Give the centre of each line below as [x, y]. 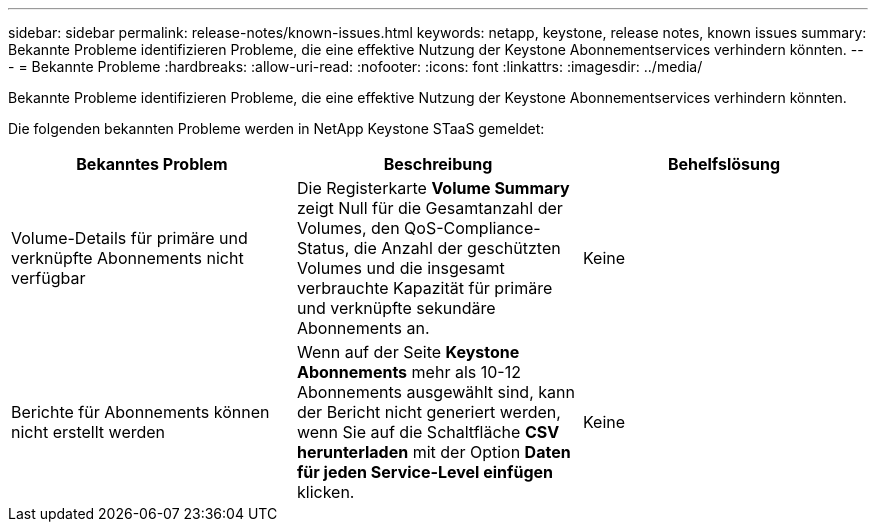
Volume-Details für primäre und [129, 238]
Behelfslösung [724, 164]
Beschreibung [438, 164]
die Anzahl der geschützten [457, 248]
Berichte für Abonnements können [140, 412]
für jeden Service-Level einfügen [424, 472]
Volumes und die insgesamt [400, 268]
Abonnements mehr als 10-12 [408, 372]
